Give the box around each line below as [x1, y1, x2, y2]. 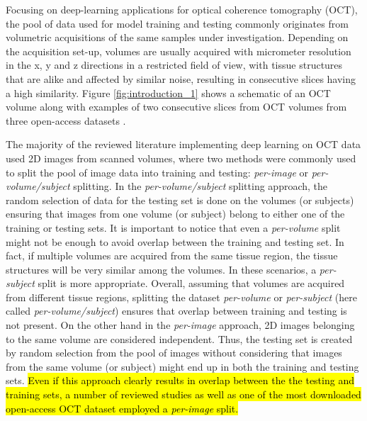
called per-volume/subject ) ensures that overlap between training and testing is [6, 303, 347, 318]
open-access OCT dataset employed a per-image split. [6, 400, 239, 415]
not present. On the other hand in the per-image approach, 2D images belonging [6, 318, 355, 332]
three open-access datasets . [6, 113, 126, 128]
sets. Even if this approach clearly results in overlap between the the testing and [6, 373, 354, 388]
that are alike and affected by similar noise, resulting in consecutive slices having [6, 71, 356, 86]
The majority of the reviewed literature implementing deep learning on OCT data [6, 137, 361, 152]
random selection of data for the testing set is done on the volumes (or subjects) [6, 192, 354, 207]
